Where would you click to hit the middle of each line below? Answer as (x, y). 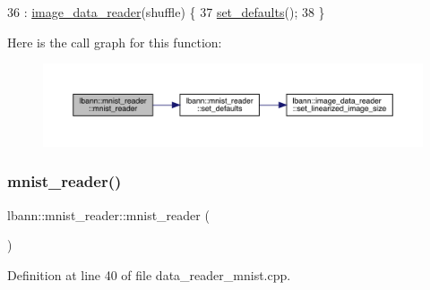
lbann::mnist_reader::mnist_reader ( (108, 214)
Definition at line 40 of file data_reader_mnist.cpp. (149, 274)
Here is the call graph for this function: (115, 42)
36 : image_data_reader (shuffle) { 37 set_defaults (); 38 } (166, 12)
